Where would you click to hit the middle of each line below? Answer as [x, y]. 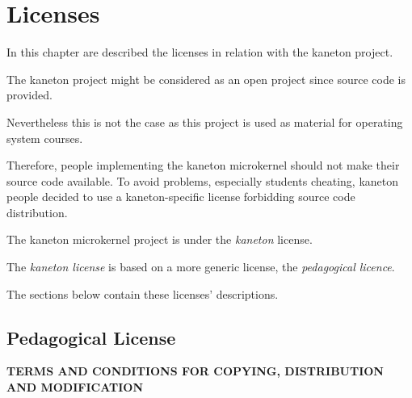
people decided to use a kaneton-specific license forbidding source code [181, 197]
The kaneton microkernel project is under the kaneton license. [160, 239]
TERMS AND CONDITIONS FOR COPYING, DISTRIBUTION [195, 371]
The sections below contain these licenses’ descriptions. [143, 293]
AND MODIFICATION [75, 387]
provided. [29, 95]
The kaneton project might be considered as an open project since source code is [206, 79]
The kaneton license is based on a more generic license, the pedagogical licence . [201, 267]
